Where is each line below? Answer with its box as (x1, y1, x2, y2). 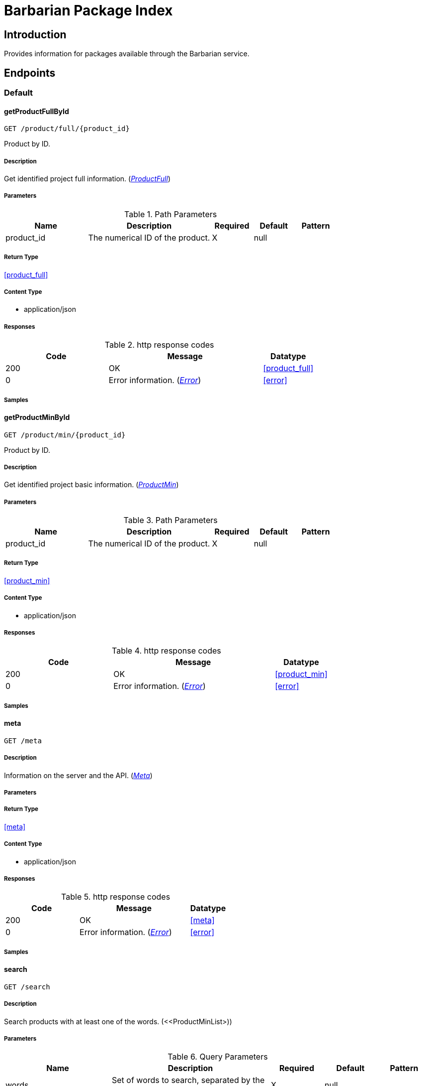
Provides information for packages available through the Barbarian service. (4, 49, 250, 58)
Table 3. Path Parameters (123, 515, 218, 526)
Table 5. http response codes (61, 892, 170, 902)
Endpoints (4, 66, 56, 79)
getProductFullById (4, 107, 69, 116)
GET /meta (4, 736, 42, 745)
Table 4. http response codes (112, 646, 221, 656)
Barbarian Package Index (4, 2, 173, 19)
